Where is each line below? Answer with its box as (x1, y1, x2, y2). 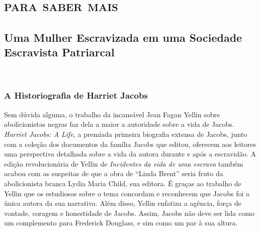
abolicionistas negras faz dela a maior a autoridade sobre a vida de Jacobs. (4, 119, 234, 129)
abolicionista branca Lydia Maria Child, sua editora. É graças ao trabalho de (4, 178, 241, 188)
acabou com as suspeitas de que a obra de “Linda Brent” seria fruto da (4, 168, 223, 179)
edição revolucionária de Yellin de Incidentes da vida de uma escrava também (4, 158, 243, 169)
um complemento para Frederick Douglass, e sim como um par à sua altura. (4, 217, 238, 228)
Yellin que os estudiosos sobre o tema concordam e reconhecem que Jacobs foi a (4, 188, 249, 198)
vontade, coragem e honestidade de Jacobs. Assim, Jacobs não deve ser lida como (4, 207, 254, 218)
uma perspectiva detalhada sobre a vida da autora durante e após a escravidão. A (4, 148, 256, 159)
